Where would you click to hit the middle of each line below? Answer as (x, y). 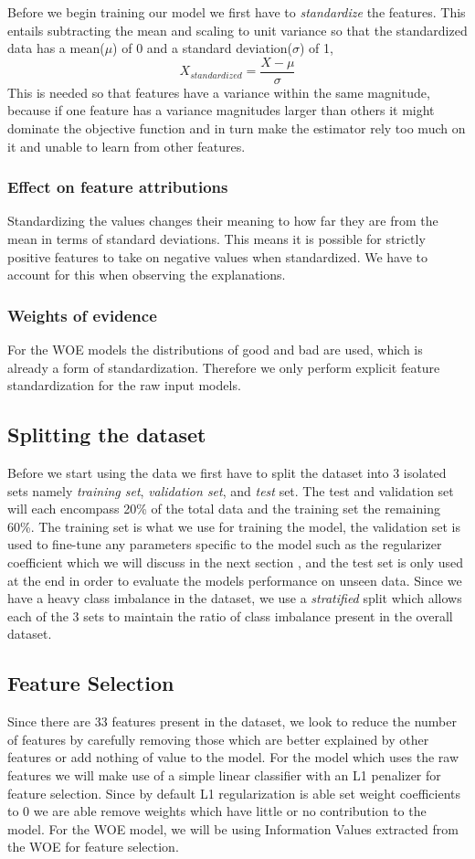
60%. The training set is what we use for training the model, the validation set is (234, 526)
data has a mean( (56, 48)
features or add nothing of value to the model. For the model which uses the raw (233, 757)
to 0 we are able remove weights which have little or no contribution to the (217, 811)
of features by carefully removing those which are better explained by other (218, 739)
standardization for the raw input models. (124, 385)
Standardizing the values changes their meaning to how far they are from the (223, 221)
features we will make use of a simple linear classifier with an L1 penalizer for (224, 774)
